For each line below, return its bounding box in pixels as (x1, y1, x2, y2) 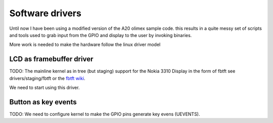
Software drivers (9, 8, 82, 19)
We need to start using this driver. (9, 85, 80, 91)
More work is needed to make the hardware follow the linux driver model (9, 42, 161, 48)
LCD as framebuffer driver (9, 55, 94, 63)
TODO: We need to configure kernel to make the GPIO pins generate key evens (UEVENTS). (9, 111, 200, 117)
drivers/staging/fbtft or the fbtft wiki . (9, 75, 85, 81)
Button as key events (9, 98, 77, 106)
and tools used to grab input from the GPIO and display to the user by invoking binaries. (9, 32, 192, 38)
